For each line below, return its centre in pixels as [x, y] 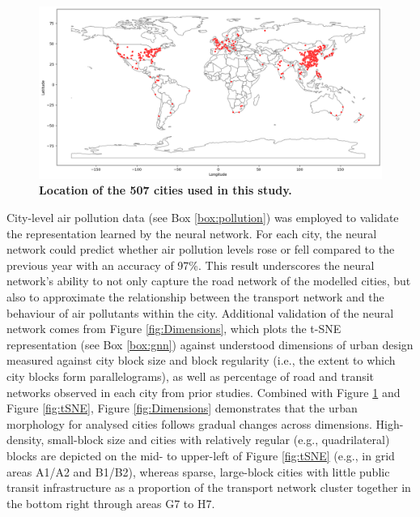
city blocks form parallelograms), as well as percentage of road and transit [191, 376]
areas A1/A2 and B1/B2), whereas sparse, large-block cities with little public [198, 471]
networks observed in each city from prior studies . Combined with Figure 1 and [204, 392]
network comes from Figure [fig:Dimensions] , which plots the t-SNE [174, 329]
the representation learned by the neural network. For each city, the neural [192, 233]
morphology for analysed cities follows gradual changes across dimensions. [189, 423]
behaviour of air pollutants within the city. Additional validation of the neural [200, 312]
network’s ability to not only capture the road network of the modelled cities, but [209, 281]
